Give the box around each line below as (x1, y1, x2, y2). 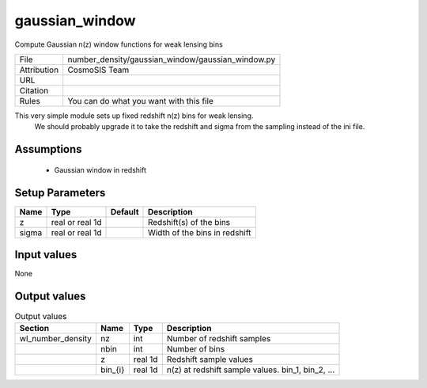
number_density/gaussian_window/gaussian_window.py (67, 54, 276, 65)
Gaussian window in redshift (54, 165, 146, 174)
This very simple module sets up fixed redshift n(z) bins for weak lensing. (14, 111, 254, 120)
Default (110, 206, 139, 217)
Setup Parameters (14, 186, 106, 200)
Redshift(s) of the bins (147, 216, 231, 227)
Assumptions (14, 143, 82, 156)
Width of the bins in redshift (147, 226, 251, 238)
